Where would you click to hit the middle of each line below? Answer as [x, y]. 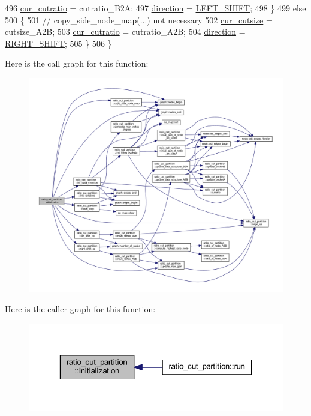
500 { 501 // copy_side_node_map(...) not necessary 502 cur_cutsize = [139, 20]
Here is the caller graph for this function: [80, 309]
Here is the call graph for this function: [77, 63]
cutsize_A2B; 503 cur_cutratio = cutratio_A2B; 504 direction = [125, 32]
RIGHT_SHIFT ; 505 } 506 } [58, 43]
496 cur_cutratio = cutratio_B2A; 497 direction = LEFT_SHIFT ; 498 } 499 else [155, 8]
